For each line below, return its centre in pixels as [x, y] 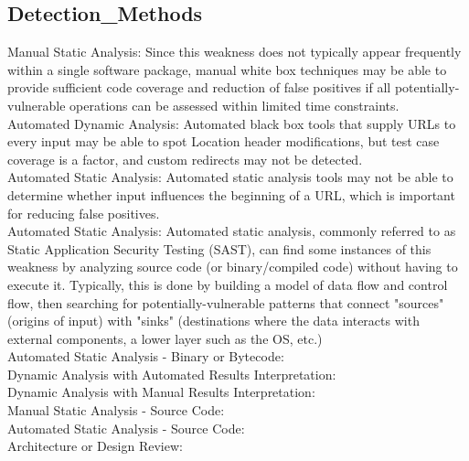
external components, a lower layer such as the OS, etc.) [165, 338]
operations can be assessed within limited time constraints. [234, 105]
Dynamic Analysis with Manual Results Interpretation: [161, 392]
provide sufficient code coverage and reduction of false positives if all [199, 87]
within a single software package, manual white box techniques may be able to [227, 69]
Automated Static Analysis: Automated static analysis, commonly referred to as [232, 231]
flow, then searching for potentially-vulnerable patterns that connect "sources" [226, 302]
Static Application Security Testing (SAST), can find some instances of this [219, 248]
